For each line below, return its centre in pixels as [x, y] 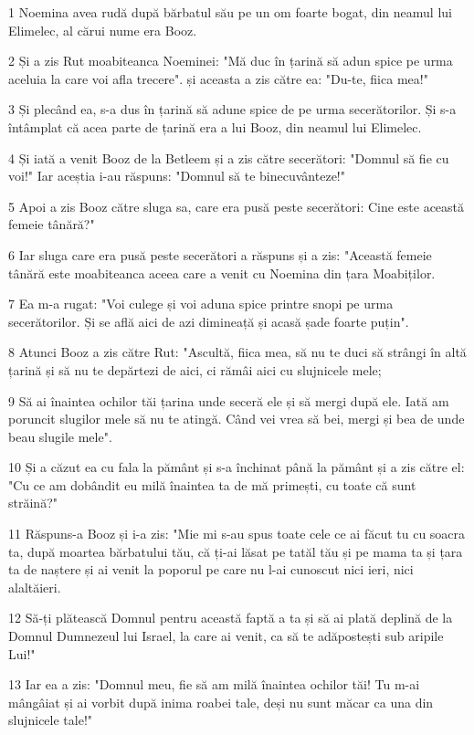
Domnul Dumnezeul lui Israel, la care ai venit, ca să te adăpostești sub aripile [226, 636]
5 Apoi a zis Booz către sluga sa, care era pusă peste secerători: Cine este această [237, 206]
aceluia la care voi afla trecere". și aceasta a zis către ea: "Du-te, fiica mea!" [218, 78]
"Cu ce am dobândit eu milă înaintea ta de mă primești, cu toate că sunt [212, 484]
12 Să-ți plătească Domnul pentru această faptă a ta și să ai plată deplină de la [231, 618]
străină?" [33, 503]
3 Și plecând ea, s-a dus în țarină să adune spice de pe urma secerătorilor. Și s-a [232, 109]
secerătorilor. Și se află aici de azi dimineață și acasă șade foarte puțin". [209, 321]
